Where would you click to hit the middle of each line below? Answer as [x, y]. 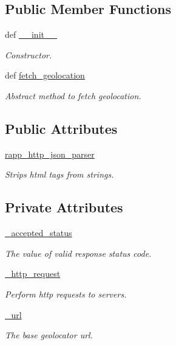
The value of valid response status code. [78, 253]
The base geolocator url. [49, 335]
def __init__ [31, 34]
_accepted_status [39, 233]
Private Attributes [64, 207]
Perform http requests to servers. [66, 294]
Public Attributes [61, 128]
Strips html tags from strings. [59, 174]
